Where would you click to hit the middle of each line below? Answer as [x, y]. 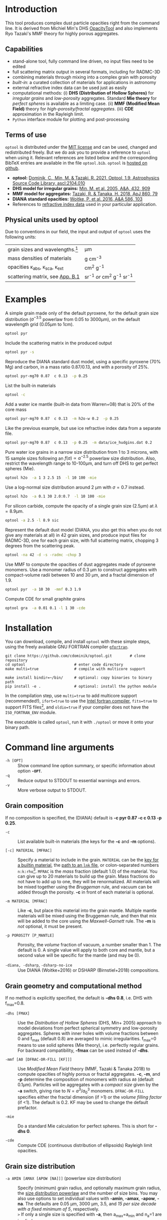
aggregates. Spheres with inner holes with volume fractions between [88, 1033]
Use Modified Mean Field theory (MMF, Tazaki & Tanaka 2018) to [84, 1069]
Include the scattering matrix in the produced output [59, 343]
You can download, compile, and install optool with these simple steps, [78, 642]
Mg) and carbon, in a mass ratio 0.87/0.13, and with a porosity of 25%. [77, 367]
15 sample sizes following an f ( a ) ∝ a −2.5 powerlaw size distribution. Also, [81, 458]
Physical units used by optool [52, 220]
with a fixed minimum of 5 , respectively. [58, 1209]
